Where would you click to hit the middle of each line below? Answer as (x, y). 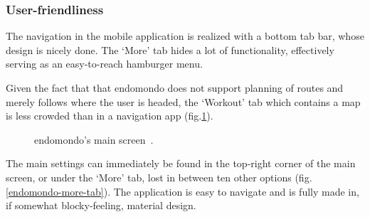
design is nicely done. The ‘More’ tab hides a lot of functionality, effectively (170, 49)
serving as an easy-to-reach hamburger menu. (104, 64)
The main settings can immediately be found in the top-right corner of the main (181, 163)
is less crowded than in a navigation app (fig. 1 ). (110, 116)
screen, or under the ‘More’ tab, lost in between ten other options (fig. (159, 177)
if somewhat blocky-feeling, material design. (101, 205)
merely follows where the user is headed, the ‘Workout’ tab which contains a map (183, 101)
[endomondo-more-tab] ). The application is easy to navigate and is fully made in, (183, 191)
